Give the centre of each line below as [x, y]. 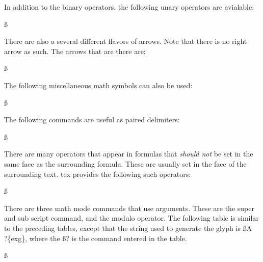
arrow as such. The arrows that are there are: [75, 51]
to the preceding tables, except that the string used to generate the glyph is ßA [128, 228]
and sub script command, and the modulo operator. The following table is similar [131, 218]
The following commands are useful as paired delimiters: [92, 120]
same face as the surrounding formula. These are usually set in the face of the [125, 163]
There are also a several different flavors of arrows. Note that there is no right [126, 41]
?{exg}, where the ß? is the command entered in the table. [96, 238]
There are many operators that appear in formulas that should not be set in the [129, 154]
